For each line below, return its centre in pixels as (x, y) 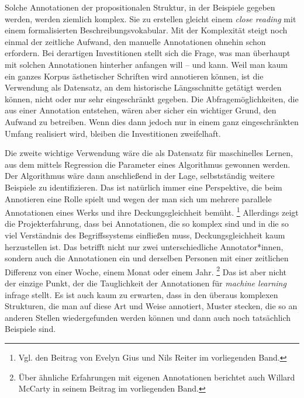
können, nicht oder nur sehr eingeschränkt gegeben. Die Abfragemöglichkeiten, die (152, 98)
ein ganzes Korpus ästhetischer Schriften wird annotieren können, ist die (134, 76)
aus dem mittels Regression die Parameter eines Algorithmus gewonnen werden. (148, 164)
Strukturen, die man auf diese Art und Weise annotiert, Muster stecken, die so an (151, 306)
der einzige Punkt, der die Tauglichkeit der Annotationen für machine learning (146, 283)
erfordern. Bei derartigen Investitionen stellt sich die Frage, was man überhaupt (148, 53)
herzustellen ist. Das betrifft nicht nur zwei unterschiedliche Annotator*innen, (144, 246)
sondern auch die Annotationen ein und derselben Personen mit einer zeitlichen (147, 258)
